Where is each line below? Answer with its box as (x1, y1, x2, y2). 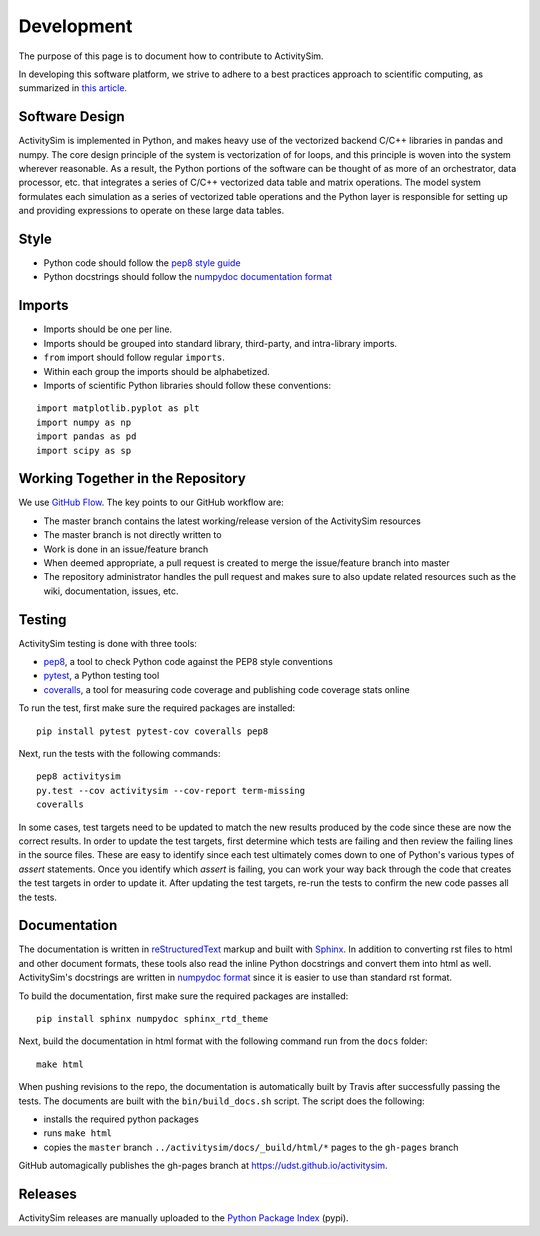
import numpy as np (36, 416, 132, 428)
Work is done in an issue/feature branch (43, 543, 209, 555)
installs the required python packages (43, 1113, 199, 1125)
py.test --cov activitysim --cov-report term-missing (36, 785, 305, 796)
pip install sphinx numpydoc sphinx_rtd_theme (36, 1013, 269, 1024)
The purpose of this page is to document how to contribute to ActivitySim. (18, 50, 324, 62)
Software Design (18, 108, 125, 125)
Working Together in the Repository (18, 470, 247, 487)
